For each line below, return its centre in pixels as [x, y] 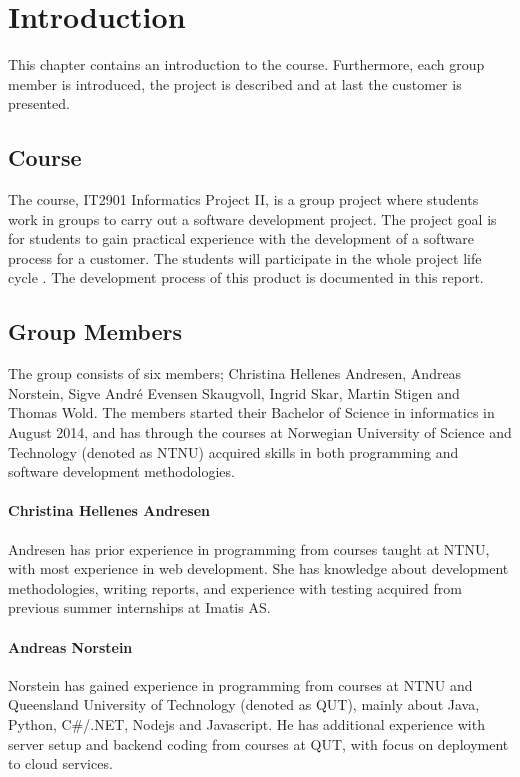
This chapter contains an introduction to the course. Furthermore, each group [246, 64]
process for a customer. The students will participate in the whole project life [245, 257]
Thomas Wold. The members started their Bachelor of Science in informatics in [251, 412]
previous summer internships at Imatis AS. [139, 607]
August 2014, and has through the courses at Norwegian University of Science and [260, 432]
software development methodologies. [121, 471]
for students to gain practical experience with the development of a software [241, 238]
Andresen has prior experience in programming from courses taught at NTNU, [249, 548]
